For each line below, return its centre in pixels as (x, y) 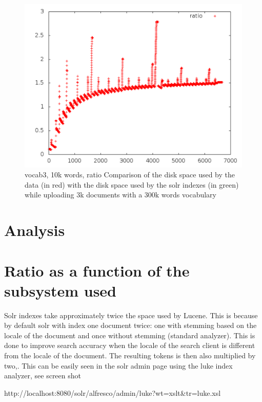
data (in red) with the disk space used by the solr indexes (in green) (132, 184)
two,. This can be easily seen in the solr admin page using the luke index (118, 365)
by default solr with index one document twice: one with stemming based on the (130, 325)
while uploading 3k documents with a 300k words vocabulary (120, 195)
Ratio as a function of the (97, 270)
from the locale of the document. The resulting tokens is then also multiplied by (130, 355)
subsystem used (60, 290)
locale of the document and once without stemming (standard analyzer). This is (130, 335)
